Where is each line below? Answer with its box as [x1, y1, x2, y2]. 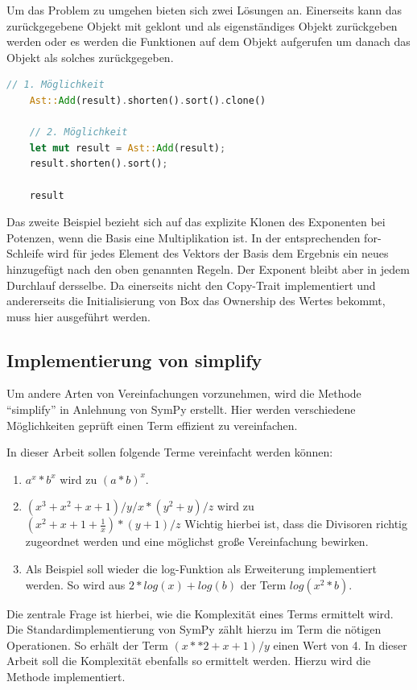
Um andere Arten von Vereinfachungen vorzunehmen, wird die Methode [6, 385, 361, 402]
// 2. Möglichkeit [29, 126, 128, 138]
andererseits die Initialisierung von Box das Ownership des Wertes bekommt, [6, 292, 386, 309]
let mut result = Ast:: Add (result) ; [29, 142, 226, 154]
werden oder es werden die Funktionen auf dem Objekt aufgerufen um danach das [6, 33, 411, 50]
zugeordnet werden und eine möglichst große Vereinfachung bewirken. [25, 533, 369, 550]
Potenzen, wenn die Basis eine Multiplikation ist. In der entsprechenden [6, 229, 361, 246]
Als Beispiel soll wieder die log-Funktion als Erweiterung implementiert [25, 560, 378, 577]
